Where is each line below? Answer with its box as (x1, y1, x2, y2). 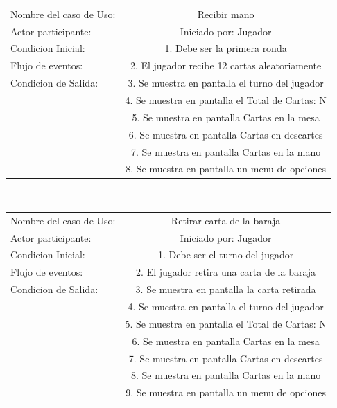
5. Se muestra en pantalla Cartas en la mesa (132, 109, 320, 124)
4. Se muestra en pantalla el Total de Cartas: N (125, 92, 327, 107)
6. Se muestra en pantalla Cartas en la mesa (132, 333, 320, 348)
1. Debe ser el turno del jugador (157, 247, 294, 262)
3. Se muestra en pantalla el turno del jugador (128, 76, 324, 90)
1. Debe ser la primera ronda (164, 41, 287, 55)
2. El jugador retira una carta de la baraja (136, 265, 316, 279)
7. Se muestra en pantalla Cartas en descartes (128, 351, 323, 365)
